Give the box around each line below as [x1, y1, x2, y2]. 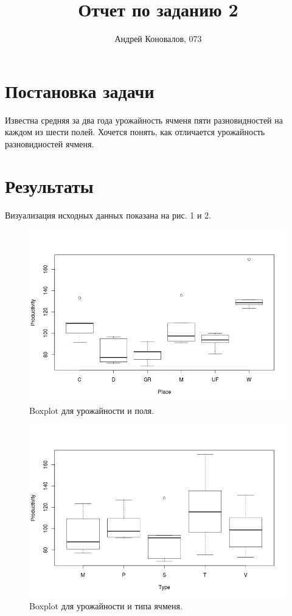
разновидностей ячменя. [5, 137, 94, 150]
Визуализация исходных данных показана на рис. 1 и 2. [5, 208, 211, 221]
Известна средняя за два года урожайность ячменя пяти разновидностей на [5, 113, 283, 126]
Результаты [5, 173, 94, 198]
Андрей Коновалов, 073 [114, 32, 202, 45]
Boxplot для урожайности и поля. [29, 404, 155, 416]
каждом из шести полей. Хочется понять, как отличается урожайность [5, 125, 265, 138]
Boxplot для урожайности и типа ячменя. [29, 599, 182, 612]
